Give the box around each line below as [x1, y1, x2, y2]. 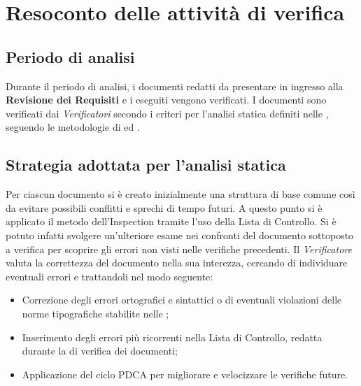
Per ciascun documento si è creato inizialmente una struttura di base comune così [6, 187, 355, 201]
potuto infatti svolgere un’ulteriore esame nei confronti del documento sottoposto [6, 227, 354, 242]
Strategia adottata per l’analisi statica [6, 154, 286, 176]
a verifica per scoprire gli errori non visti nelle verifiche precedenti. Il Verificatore [6, 241, 352, 256]
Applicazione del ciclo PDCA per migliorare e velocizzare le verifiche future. [22, 366, 348, 381]
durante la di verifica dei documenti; [22, 343, 178, 358]
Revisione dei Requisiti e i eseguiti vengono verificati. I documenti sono [6, 92, 327, 107]
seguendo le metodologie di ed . [6, 120, 140, 134]
